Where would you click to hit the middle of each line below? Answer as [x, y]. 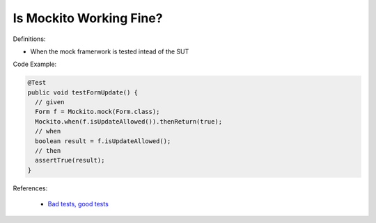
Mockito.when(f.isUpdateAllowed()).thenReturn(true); [129, 121]
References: [30, 188]
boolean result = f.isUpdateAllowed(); [103, 141]
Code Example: [35, 64]
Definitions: [29, 39]
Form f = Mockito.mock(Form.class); [97, 112]
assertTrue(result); [70, 160]
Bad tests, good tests [78, 204]
